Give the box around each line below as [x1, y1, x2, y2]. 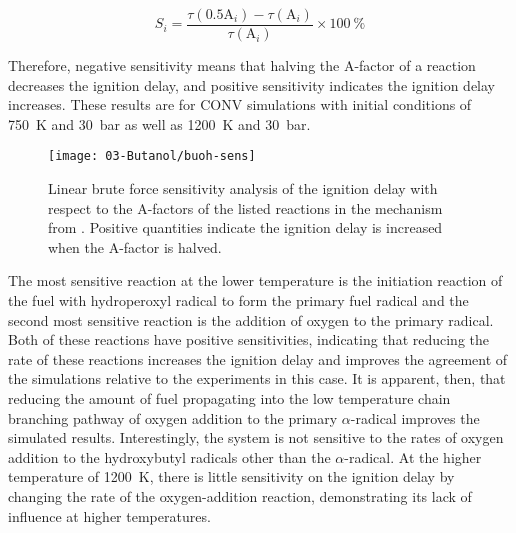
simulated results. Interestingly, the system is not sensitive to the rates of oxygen [8, 427, 504, 448]
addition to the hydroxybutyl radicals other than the [8, 446, 331, 467]
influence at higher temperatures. [8, 505, 211, 526]
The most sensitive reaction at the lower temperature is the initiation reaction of [8, 270, 503, 291]
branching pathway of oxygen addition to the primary [8, 407, 338, 428]
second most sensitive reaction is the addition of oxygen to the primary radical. [8, 309, 494, 330]
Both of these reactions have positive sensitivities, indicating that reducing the [8, 329, 490, 350]
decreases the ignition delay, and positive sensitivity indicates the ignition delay [8, 74, 496, 95]
